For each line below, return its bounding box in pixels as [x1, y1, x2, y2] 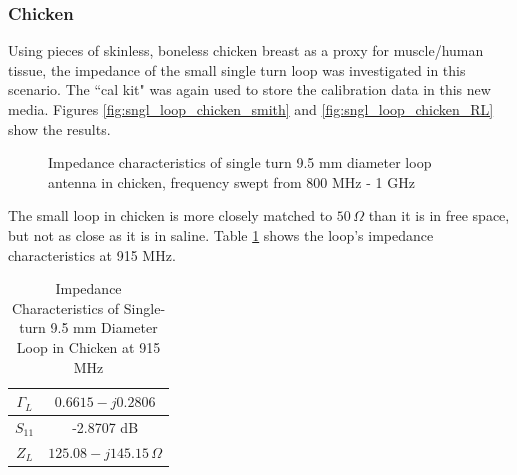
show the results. [8, 118, 111, 139]
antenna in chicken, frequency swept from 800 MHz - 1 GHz [48, 171, 415, 192]
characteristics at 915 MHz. [8, 244, 176, 265]
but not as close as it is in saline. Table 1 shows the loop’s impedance [8, 224, 434, 245]
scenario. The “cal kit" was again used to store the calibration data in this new [8, 79, 491, 100]
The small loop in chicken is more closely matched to [8, 205, 333, 226]
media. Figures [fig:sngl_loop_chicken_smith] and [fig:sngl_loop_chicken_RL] [8, 99, 494, 119]
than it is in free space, [368, 205, 510, 226]
